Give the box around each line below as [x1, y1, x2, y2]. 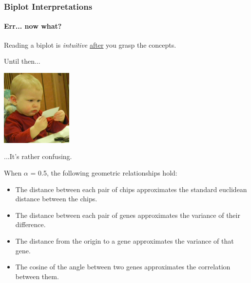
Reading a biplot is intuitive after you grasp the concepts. [4, 39, 176, 50]
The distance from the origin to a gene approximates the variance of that [15, 235, 234, 246]
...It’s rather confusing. [4, 151, 72, 161]
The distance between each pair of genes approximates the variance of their [15, 210, 240, 220]
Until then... [4, 56, 40, 66]
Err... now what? [4, 21, 62, 31]
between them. [15, 271, 59, 281]
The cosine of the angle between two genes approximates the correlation [15, 262, 231, 272]
